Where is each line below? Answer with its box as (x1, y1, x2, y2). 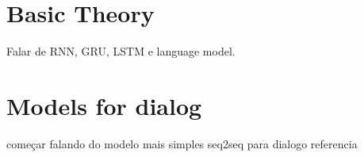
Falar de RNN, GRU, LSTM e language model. (6, 43, 236, 59)
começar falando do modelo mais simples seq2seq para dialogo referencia (6, 135, 358, 151)
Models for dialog (6, 89, 202, 121)
